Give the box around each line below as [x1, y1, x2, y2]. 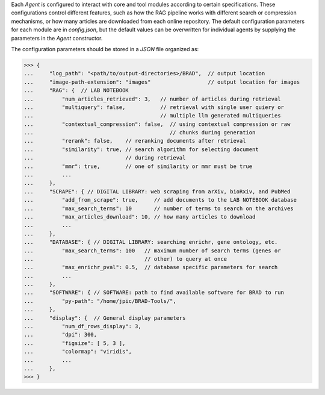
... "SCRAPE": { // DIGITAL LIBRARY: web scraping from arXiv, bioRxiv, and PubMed [23, 188, 291, 195]
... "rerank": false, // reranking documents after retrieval [23, 137, 246, 145]
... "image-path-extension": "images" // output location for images [23, 78, 300, 86]
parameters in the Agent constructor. [11, 34, 103, 42]
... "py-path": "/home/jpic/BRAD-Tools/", [23, 297, 177, 304]
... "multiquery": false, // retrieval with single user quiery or [23, 104, 284, 111]
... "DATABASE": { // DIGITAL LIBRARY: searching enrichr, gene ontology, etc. [23, 238, 278, 246]
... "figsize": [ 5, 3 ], [23, 340, 126, 346]
